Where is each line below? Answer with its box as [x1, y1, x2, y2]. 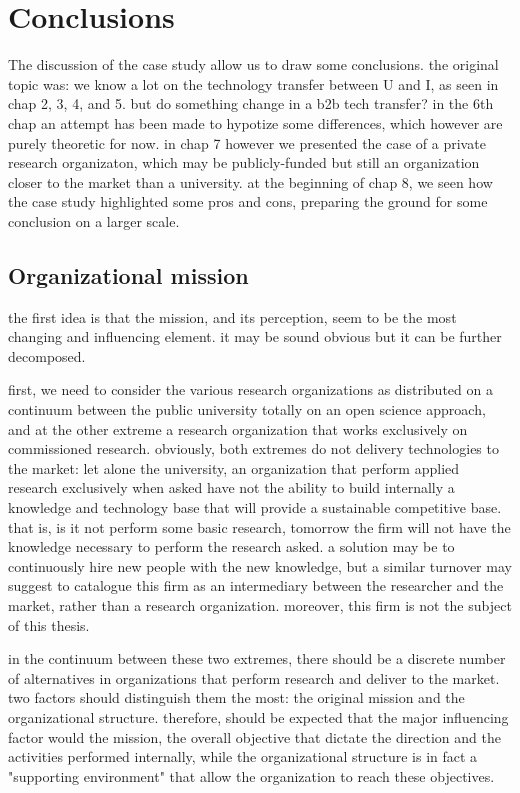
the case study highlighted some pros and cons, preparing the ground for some [8, 191, 488, 212]
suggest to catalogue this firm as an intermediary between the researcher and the [8, 575, 504, 596]
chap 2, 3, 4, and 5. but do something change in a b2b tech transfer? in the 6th [8, 93, 494, 114]
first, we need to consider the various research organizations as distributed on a [8, 379, 493, 400]
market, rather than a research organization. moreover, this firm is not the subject [8, 594, 512, 615]
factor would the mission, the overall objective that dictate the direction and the [8, 726, 501, 747]
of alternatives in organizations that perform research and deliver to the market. [8, 667, 500, 688]
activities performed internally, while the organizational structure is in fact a [8, 746, 478, 767]
